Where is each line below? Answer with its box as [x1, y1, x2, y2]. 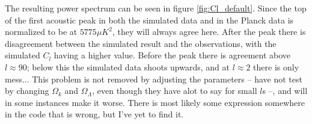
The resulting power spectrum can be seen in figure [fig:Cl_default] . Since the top [5, 2, 307, 14]
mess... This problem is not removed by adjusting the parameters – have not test [5, 72, 302, 85]
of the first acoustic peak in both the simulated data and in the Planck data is [5, 13, 294, 26]
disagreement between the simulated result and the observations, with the [5, 37, 277, 49]
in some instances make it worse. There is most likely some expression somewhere [5, 96, 305, 108]
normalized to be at [5, 25, 78, 38]
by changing [5, 84, 49, 97]
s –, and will [262, 84, 308, 97]
